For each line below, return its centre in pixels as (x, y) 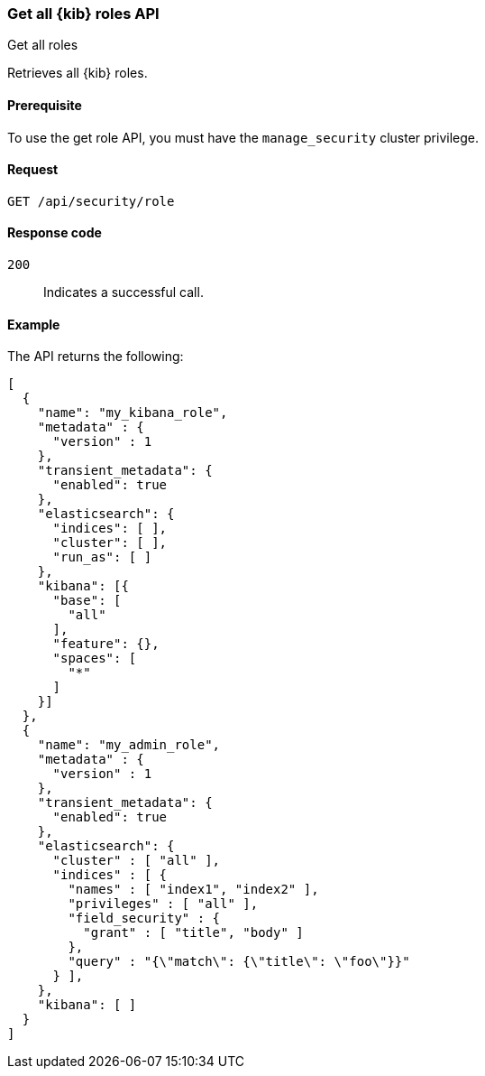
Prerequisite (45, 105)
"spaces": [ (95, 659)
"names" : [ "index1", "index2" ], (193, 890)
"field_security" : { (144, 918)
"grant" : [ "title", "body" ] (193, 933)
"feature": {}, (106, 644)
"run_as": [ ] (102, 557)
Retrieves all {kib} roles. (78, 73)
